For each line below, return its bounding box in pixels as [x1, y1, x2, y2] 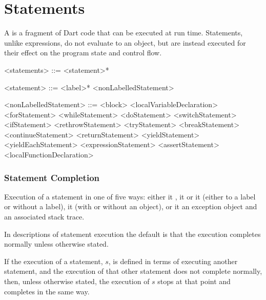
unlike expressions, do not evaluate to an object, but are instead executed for [4, 37, 246, 48]
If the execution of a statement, [4, 255, 103, 266]
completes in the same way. [4, 286, 90, 296]
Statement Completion [4, 171, 100, 184]
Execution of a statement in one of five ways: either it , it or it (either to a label [4, 191, 256, 202]
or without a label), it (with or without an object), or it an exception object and [4, 201, 257, 212]
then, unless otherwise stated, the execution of [4, 276, 150, 287]
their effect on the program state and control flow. [4, 47, 162, 58]
